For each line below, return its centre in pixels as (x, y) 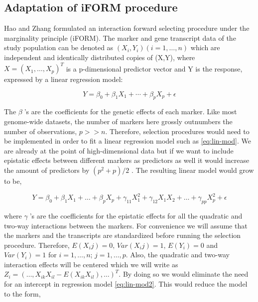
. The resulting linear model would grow (193, 170)
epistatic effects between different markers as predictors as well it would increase (127, 160)
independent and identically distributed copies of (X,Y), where (100, 57)
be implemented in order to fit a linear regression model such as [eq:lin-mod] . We (128, 141)
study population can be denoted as (59, 47)
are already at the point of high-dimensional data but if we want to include (119, 150)
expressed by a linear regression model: (64, 79)
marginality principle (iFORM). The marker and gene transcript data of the (120, 38)
